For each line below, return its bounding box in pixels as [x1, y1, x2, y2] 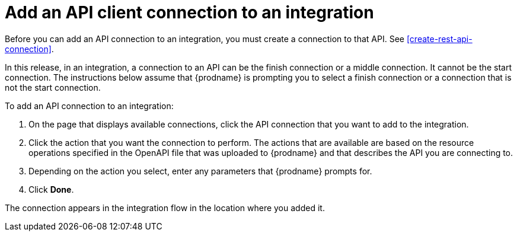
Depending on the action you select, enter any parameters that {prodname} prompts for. [28, 165, 372, 176]
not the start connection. [5, 82, 101, 93]
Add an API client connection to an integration [5, 2, 374, 23]
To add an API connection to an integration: [5, 100, 174, 111]
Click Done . [28, 184, 74, 194]
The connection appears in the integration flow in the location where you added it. [5, 202, 325, 213]
